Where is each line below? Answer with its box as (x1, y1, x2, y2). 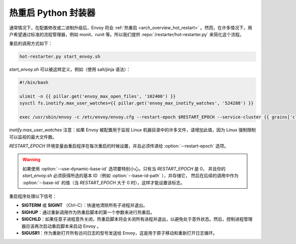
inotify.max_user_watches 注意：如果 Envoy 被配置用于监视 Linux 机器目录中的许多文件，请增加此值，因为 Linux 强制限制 (9, 127, 256, 133)
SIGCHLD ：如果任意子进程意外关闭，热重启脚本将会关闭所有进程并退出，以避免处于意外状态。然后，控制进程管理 (21, 216, 253, 222)
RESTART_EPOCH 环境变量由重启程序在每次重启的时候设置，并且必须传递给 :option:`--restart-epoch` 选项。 (9, 143, 229, 149)
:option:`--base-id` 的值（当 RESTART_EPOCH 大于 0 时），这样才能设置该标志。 (22, 179, 185, 185)
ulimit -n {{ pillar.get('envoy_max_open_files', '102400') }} (19, 94, 176, 99)
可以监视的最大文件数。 (9, 134, 57, 140)
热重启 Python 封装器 (9, 7, 96, 18)
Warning (22, 157, 40, 163)
